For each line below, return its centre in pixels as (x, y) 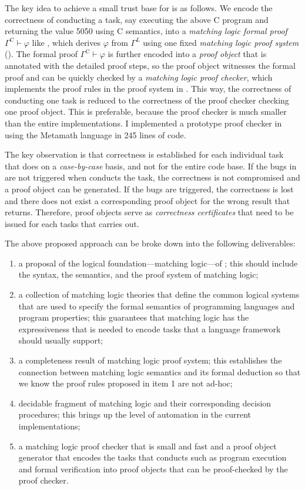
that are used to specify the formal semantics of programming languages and (157, 306)
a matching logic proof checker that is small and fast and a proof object (148, 446)
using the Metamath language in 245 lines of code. (95, 134)
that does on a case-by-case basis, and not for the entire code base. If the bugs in (151, 166)
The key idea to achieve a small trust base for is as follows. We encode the (139, 8)
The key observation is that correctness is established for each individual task (144, 154)
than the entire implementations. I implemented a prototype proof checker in (143, 123)
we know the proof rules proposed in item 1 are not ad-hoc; (125, 383)
